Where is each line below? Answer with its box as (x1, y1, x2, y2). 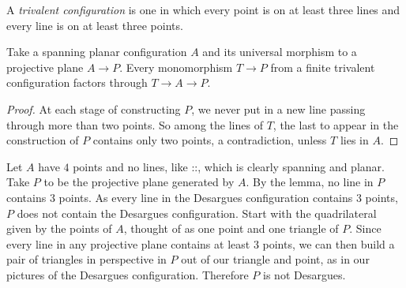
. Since (349, 220, 382, 237)
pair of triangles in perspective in (6, 251, 167, 267)
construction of (6, 132, 79, 148)
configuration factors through (6, 74, 148, 91)
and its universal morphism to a (202, 43, 357, 60)
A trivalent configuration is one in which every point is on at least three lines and (6, 2, 400, 17)
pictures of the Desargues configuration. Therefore (6, 266, 249, 282)
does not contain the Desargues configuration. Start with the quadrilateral (17, 204, 377, 221)
